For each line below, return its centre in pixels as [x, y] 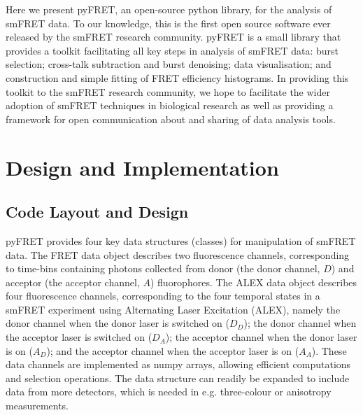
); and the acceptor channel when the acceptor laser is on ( [173, 350]
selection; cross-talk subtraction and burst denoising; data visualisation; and [169, 64]
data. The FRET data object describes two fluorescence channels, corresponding [178, 254]
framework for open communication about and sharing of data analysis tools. [171, 119]
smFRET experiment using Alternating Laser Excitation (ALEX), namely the [173, 309]
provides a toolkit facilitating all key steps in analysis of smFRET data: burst [172, 50]
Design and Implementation [142, 167]
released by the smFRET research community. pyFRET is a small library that [173, 37]
